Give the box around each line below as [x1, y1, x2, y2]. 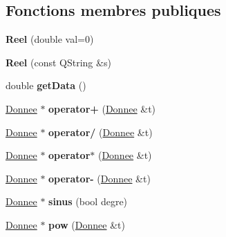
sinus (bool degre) [48, 194, 128, 209]
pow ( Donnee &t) [48, 217, 125, 231]
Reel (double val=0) [6, 32, 94, 46]
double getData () [6, 78, 86, 93]
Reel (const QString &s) [6, 55, 111, 69]
